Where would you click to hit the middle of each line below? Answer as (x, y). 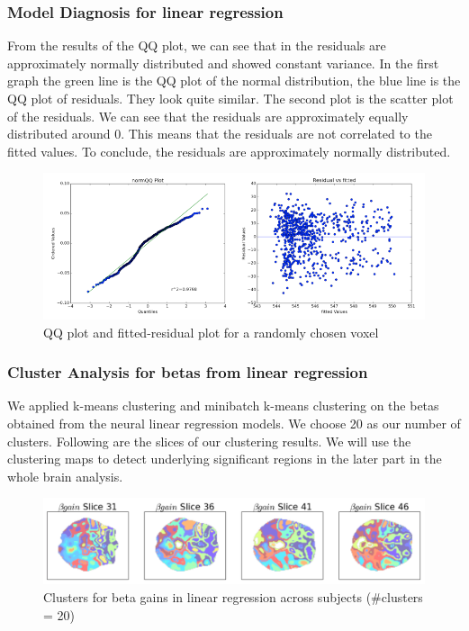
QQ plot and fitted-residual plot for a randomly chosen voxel (211, 332)
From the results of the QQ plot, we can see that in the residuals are (197, 45)
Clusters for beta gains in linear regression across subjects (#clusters (233, 597)
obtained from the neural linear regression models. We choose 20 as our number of (234, 423)
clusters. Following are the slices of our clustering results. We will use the (209, 441)
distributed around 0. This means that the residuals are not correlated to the (220, 134)
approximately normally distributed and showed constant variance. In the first (223, 63)
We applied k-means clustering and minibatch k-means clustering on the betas (223, 406)
